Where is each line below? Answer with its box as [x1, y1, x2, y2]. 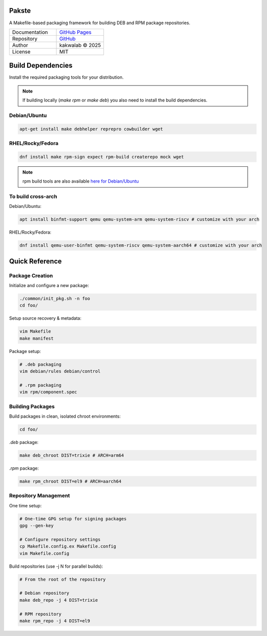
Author [12, 42, 28, 49]
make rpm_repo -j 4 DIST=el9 [19, 618, 90, 624]
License [12, 48, 31, 55]
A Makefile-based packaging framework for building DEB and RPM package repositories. [9, 20, 190, 26]
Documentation [12, 29, 48, 36]
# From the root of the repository [19, 577, 106, 582]
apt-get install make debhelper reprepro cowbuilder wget [19, 126, 163, 132]
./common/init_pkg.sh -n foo [19, 296, 90, 301]
